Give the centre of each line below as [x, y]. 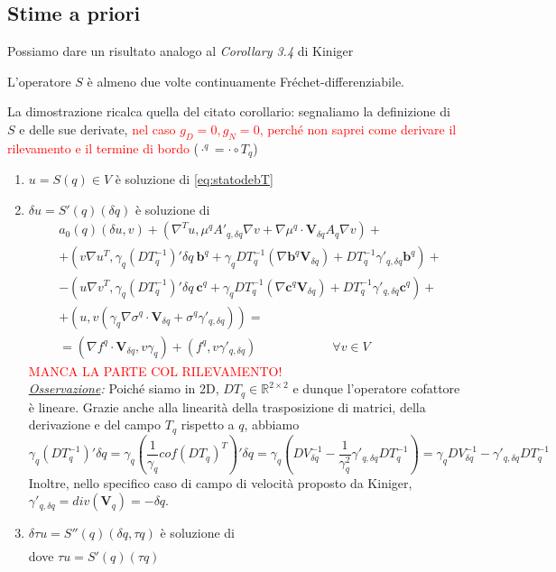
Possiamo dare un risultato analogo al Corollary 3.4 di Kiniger [181, 51]
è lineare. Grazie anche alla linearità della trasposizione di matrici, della [227, 406]
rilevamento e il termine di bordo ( [103, 148]
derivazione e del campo [95, 424]
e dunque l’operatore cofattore [376, 388]
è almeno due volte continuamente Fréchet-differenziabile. [246, 81]
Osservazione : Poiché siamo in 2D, [124, 388]
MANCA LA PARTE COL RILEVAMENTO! [155, 370]
